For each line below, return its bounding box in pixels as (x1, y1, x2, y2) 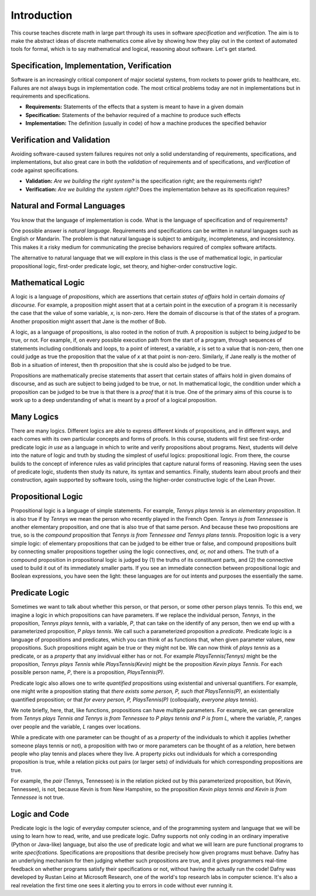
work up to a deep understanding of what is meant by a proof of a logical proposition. (11, 397, 217, 404)
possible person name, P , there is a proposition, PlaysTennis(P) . (11, 669, 165, 676)
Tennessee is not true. (11, 794, 64, 801)
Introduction (11, 9, 73, 22)
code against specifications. (11, 167, 79, 174)
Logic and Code (11, 809, 70, 819)
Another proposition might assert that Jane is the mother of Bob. (11, 318, 167, 325)
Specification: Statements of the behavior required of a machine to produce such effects (25, 111, 241, 118)
